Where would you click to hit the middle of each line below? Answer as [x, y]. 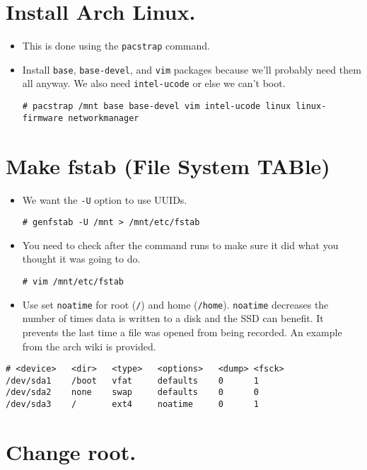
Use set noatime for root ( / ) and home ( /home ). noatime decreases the [175, 304]
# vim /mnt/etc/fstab [73, 282]
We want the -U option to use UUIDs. [105, 199]
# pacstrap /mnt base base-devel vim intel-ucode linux [157, 107]
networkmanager [104, 118]
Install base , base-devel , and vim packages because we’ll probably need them [192, 69]
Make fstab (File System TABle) [168, 165]
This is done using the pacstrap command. [116, 46]
